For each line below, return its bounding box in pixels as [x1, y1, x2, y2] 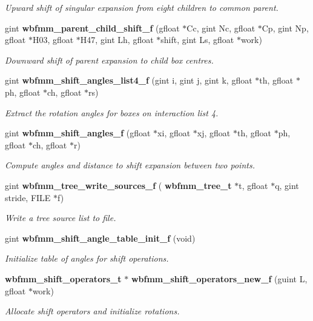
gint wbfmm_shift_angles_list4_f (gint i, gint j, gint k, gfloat [5, 74, 252, 87]
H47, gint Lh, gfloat [80, 33, 154, 46]
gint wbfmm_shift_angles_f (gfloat [5, 127, 151, 139]
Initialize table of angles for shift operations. [5, 252, 169, 265]
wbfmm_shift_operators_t [5, 272, 122, 285]
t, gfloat [239, 179, 268, 191]
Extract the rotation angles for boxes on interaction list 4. [5, 106, 219, 119]
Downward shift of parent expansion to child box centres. [5, 53, 214, 66]
